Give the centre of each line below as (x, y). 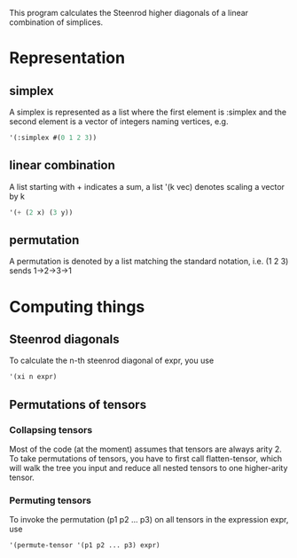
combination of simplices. (56, 22)
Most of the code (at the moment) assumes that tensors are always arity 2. (145, 449)
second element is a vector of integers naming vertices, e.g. (119, 122)
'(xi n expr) (33, 377)
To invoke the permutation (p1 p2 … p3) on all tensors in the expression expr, (149, 520)
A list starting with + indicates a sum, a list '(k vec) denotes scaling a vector (147, 186)
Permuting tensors (50, 500)
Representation (67, 58)
